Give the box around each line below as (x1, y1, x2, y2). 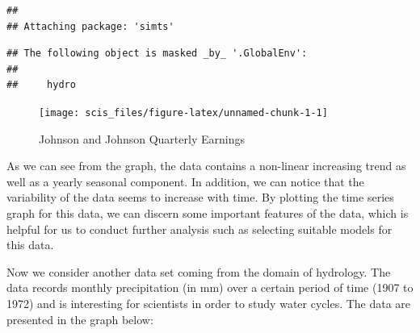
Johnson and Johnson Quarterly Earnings (39, 130, 245, 147)
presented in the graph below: (6, 310, 153, 327)
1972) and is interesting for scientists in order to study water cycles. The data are (6, 294, 411, 311)
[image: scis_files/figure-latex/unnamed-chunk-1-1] (39, 106, 328, 119)
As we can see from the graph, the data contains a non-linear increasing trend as (6, 157, 406, 174)
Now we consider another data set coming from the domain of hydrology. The (6, 263, 391, 280)
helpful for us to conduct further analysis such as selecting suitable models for (6, 220, 393, 237)
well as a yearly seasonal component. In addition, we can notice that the (6, 173, 364, 189)
